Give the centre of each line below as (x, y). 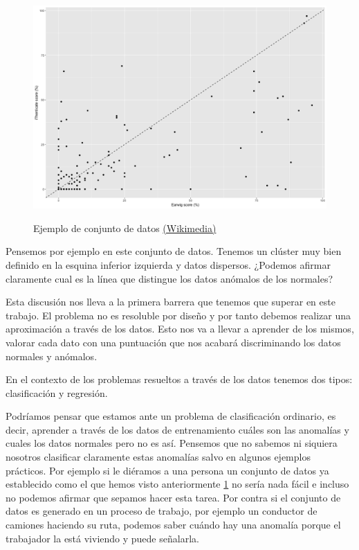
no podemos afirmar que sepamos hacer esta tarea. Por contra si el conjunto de (173, 497)
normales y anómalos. (52, 356)
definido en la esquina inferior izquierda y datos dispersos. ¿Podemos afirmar (168, 264)
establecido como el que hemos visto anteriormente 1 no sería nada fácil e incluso (177, 484)
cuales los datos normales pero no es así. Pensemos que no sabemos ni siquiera (172, 443)
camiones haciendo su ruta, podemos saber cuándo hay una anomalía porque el (173, 525)
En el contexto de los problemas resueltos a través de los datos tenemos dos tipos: (179, 379)
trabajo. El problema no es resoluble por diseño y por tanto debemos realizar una (178, 315)
